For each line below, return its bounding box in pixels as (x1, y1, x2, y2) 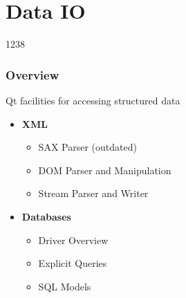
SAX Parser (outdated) (38, 140, 137, 154)
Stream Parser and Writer (38, 186, 149, 201)
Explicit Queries (38, 256, 107, 270)
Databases (21, 209, 71, 223)
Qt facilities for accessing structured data (6, 93, 180, 107)
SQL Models (38, 279, 91, 293)
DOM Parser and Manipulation (38, 162, 171, 177)
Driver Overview (38, 232, 109, 247)
